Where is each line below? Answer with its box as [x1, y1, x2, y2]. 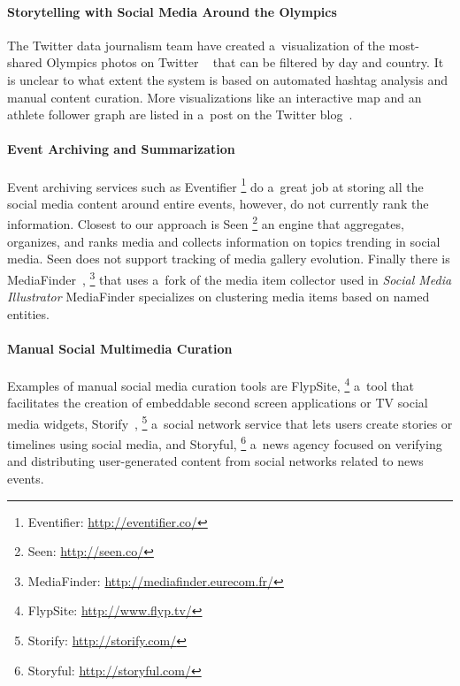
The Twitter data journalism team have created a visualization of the [7, 35, 385, 54]
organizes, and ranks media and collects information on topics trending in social [7, 232, 441, 250]
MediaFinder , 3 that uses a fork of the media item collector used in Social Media [7, 267, 452, 288]
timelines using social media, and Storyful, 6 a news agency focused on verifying [7, 432, 442, 453]
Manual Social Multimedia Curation [7, 339, 233, 357]
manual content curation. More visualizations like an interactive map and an [7, 88, 422, 106]
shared [7, 53, 42, 72]
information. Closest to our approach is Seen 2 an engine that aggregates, [7, 212, 404, 233]
